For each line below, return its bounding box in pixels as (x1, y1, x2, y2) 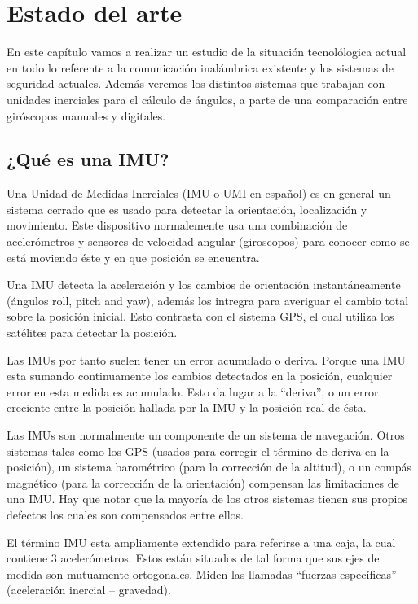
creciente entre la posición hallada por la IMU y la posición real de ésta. (7, 399, 367, 416)
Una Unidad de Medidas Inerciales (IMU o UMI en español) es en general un (7, 185, 391, 202)
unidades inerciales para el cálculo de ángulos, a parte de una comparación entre (7, 90, 408, 107)
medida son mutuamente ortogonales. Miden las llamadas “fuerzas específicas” (7, 565, 397, 582)
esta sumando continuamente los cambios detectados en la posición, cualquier (7, 367, 393, 384)
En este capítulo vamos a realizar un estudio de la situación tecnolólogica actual (7, 43, 407, 60)
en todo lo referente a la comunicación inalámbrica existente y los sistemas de (7, 59, 394, 76)
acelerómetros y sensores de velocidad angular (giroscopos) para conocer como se (7, 233, 410, 250)
